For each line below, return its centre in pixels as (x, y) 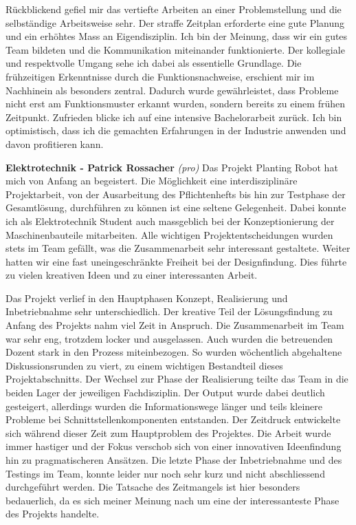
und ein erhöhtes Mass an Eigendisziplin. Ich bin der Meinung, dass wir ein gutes (177, 36)
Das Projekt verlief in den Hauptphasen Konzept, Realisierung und (147, 298)
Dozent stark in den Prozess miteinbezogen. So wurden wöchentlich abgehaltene (174, 352)
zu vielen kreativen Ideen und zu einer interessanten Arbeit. (132, 275)
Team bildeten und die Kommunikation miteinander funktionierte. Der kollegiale (175, 49)
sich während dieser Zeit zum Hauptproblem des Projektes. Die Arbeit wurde (168, 432)
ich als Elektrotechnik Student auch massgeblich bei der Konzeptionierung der (170, 221)
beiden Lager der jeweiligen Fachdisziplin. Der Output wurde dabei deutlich (165, 393)
